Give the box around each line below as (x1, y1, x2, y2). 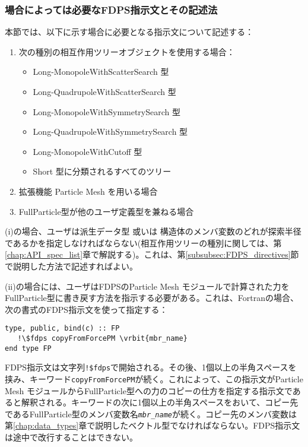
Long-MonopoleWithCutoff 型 (33, 145, 142, 157)
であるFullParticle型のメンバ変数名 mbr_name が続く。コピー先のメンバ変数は (5, 407, 297, 420)
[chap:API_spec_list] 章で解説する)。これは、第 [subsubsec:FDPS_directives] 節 (5, 248, 299, 261)
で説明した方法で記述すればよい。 (5, 259, 138, 272)
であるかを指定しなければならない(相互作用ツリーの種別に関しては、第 (5, 236, 282, 249)
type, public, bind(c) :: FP (5, 324, 120, 333)
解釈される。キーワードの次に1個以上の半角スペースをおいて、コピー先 (21, 396, 299, 408)
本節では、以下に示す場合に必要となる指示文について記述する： (5, 26, 254, 38)
